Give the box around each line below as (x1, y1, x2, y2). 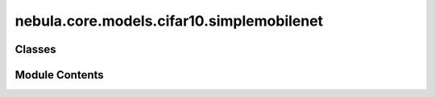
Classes (14, 42, 56, 56)
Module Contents (14, 68, 104, 82)
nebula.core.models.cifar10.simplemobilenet (14, 12, 324, 30)
